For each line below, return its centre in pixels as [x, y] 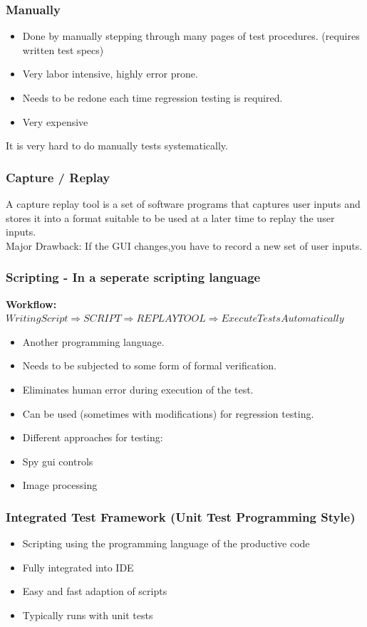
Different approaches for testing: [93, 437]
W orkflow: [31, 304]
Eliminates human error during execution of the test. [138, 389]
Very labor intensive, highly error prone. [110, 74]
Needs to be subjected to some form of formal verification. [149, 365]
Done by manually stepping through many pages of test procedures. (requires [191, 36]
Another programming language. [93, 341]
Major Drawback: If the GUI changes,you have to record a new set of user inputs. [184, 245]
